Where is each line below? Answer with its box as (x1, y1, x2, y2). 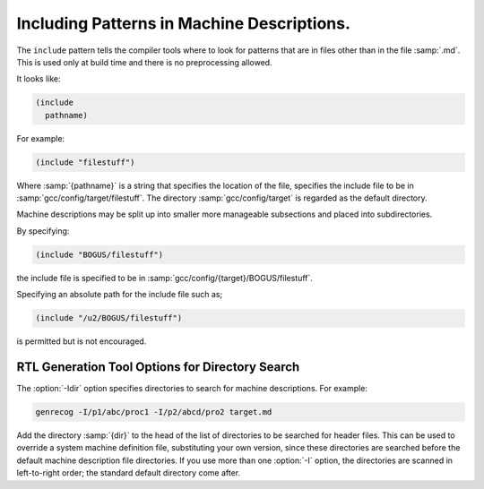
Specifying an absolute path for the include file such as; (16, 289, 223, 300)
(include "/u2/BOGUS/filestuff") (35, 313, 183, 323)
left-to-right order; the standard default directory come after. (16, 468, 241, 478)
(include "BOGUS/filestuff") (35, 249, 164, 260)
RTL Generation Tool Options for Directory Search (16, 359, 300, 374)
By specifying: (16, 225, 70, 236)
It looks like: (16, 73, 62, 84)
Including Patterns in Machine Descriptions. (16, 13, 351, 33)
